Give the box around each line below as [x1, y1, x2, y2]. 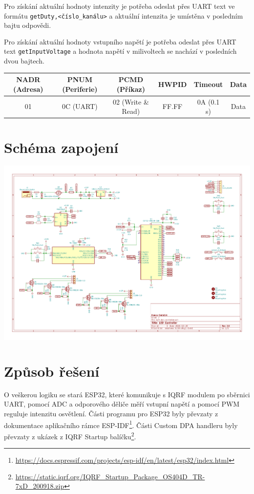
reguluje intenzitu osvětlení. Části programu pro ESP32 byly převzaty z [4, 408, 218, 419]
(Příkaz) [116, 84, 145, 94]
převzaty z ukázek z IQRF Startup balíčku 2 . [4, 430, 136, 441]
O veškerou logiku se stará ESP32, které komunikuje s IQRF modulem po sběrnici [4, 389, 250, 399]
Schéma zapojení [4, 137, 119, 157]
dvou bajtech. [4, 56, 44, 66]
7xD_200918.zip [15, 481, 64, 491]
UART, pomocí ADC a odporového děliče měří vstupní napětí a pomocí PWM [4, 399, 240, 409]
